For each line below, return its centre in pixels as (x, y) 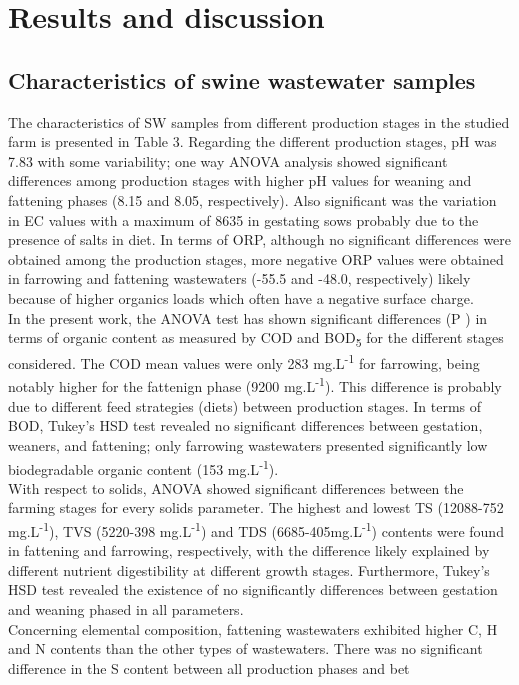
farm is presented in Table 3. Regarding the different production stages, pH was (252, 141)
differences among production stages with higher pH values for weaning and (240, 180)
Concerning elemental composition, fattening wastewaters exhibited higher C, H (253, 628)
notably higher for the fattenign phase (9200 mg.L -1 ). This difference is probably (255, 385)
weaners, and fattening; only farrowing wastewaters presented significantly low (248, 444)
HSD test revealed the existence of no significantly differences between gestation (253, 589)
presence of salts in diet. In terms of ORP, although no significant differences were (260, 239)
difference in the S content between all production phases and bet (209, 667)
